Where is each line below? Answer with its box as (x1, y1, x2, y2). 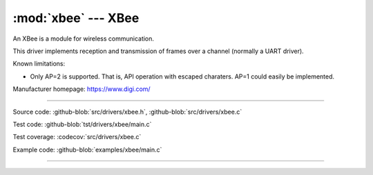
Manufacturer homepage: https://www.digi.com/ (12, 85, 151, 93)
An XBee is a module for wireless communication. (12, 34, 155, 43)
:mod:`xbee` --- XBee (12, 10, 140, 25)
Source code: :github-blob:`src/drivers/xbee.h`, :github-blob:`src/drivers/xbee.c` (12, 107, 242, 116)
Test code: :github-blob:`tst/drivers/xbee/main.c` (12, 120, 152, 128)
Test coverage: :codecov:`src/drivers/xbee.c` (12, 133, 142, 141)
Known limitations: (12, 59, 66, 68)
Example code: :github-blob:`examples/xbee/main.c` (12, 145, 162, 154)
